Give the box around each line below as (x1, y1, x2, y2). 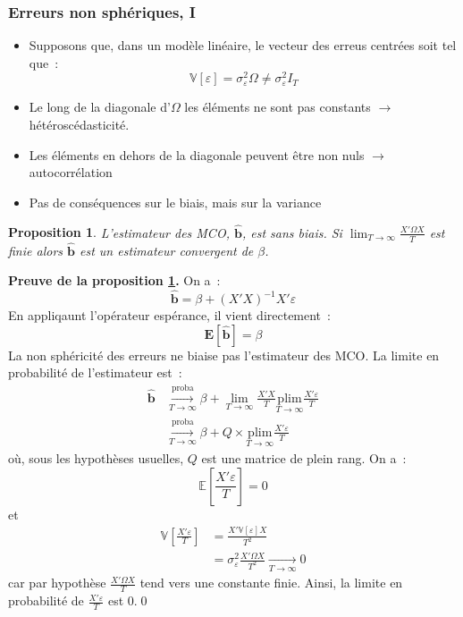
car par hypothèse (8, 573, 106, 592)
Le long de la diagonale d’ (29, 97, 171, 116)
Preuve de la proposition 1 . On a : (8, 271, 221, 290)
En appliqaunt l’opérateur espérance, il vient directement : (8, 306, 331, 325)
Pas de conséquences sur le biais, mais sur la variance (29, 192, 322, 211)
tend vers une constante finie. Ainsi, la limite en (139, 573, 403, 592)
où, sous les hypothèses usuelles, (8, 449, 184, 467)
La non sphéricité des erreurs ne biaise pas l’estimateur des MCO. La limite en (8, 345, 440, 364)
